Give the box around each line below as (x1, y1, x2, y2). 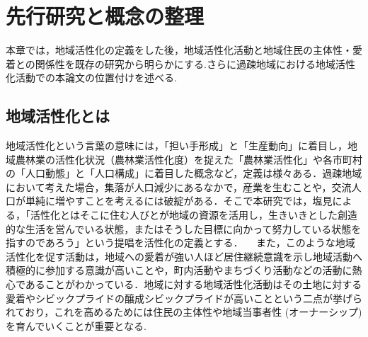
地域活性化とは (6, 105, 110, 127)
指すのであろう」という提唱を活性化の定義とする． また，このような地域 (6, 235, 355, 250)
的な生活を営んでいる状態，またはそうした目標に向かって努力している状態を (6, 221, 362, 236)
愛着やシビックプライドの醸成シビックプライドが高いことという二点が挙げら (6, 290, 362, 305)
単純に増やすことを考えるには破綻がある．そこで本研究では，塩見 (25, 193, 333, 208)
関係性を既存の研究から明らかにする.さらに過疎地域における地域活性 (35, 56, 355, 71)
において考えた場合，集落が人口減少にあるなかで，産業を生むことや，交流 (6, 179, 352, 194)
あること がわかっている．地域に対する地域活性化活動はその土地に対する (25, 277, 362, 292)
